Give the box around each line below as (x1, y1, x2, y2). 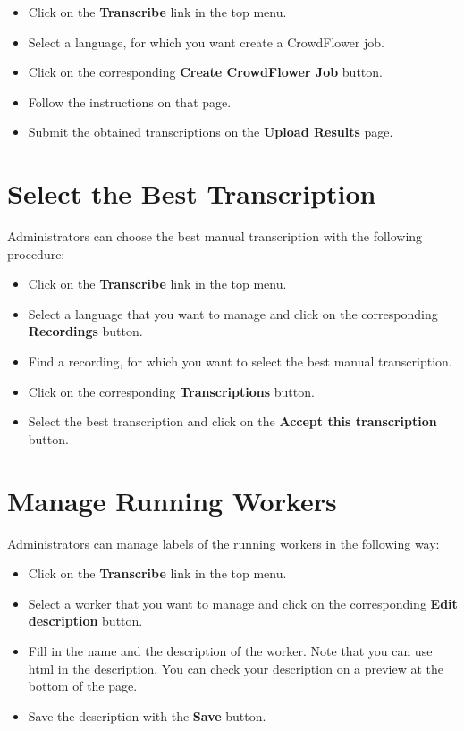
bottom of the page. (28, 676, 138, 695)
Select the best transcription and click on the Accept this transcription (28, 412, 437, 431)
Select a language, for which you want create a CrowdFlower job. (28, 32, 384, 51)
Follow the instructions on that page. (28, 92, 232, 111)
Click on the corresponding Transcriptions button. (28, 382, 315, 400)
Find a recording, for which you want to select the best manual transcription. (28, 352, 452, 371)
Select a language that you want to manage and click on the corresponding (28, 304, 438, 323)
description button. (28, 611, 143, 630)
